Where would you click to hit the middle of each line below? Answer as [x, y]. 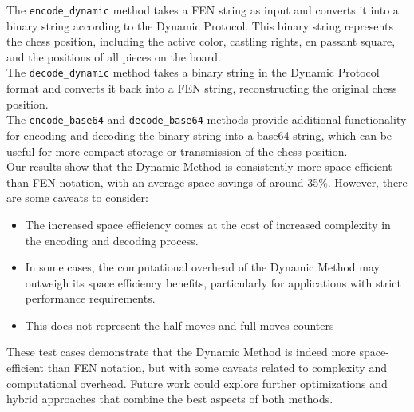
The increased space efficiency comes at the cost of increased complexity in [208, 224]
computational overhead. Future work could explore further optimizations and [197, 383]
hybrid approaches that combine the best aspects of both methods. [170, 399]
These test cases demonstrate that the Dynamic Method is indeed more [181, 352]
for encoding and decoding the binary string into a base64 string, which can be [199, 135]
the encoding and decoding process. [112, 240]
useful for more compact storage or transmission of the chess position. [177, 151]
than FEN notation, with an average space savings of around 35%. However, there [207, 182]
